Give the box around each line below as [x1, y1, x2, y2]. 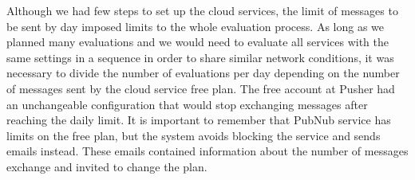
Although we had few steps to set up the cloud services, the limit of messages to [6, 2, 398, 18]
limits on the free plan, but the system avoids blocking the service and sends [6, 127, 381, 143]
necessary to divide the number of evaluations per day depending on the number [6, 65, 400, 81]
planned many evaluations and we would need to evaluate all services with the [6, 33, 389, 50]
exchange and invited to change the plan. [6, 158, 207, 174]
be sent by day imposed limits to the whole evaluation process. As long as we [6, 18, 385, 34]
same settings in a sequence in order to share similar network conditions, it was [6, 49, 394, 65]
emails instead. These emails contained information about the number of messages [6, 143, 409, 159]
